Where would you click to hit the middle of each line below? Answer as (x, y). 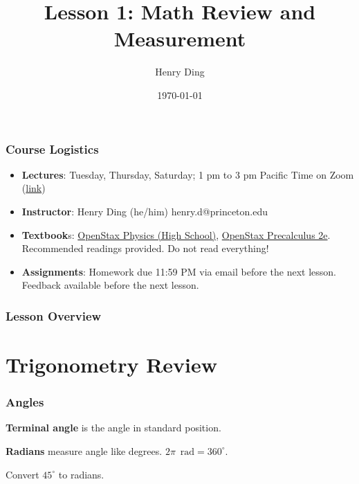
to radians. (81, 474)
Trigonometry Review (112, 364)
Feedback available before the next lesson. (110, 285)
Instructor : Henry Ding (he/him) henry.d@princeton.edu (145, 211)
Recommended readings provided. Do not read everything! (145, 248)
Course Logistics (52, 149)
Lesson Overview (54, 315)
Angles (25, 402)
